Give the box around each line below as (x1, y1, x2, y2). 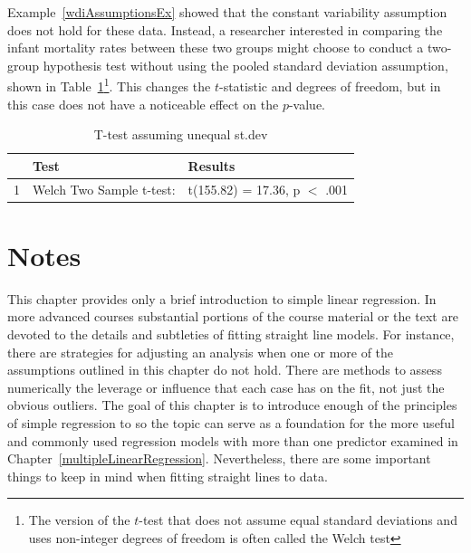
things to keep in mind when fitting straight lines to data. (7, 466, 328, 485)
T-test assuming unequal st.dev (93, 125, 268, 144)
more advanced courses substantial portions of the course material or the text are (7, 307, 459, 326)
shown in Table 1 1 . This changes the (7, 74, 211, 96)
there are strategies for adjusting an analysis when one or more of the (7, 342, 394, 361)
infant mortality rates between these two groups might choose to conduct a (7, 38, 424, 57)
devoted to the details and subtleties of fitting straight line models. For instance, (7, 325, 455, 344)
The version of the (28, 510, 130, 529)
